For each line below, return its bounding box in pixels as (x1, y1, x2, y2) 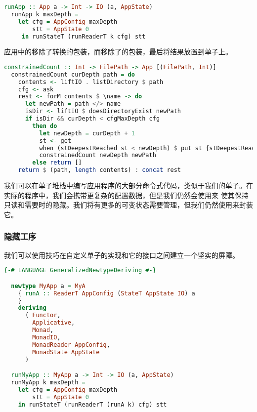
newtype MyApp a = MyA (11, 282, 86, 289)
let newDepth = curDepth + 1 (39, 129, 135, 137)
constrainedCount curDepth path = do (11, 71, 135, 78)
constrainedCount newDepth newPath (39, 152, 156, 159)
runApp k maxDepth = (11, 10, 79, 18)
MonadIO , (32, 333, 61, 341)
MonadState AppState (32, 348, 100, 356)
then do (32, 122, 57, 129)
